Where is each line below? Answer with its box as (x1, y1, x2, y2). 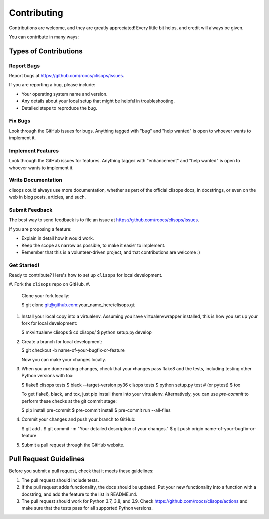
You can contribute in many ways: (9, 34, 79, 40)
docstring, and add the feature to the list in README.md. (21, 491, 138, 497)
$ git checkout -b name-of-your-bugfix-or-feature (21, 347, 125, 353)
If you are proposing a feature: (9, 226, 72, 232)
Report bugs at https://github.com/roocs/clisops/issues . (9, 73, 124, 79)
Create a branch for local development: (21, 338, 102, 344)
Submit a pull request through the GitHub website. (21, 442, 125, 448)
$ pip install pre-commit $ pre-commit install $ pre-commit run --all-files (21, 407, 171, 413)
